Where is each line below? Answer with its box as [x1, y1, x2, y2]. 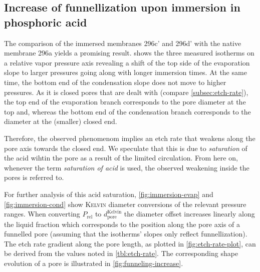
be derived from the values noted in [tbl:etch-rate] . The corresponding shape [4, 248, 238, 258]
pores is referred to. [4, 172, 64, 182]
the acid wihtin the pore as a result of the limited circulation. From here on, [4, 152, 238, 163]
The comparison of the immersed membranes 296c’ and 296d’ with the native [4, 37, 241, 48]
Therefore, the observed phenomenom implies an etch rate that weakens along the [4, 132, 255, 143]
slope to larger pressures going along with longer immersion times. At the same [4, 67, 247, 77]
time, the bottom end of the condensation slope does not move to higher [4, 76, 226, 87]
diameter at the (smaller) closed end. [4, 116, 117, 126]
